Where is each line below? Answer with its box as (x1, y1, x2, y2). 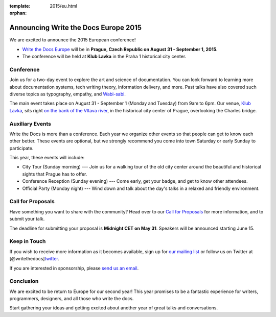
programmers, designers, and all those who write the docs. (9, 296, 134, 302)
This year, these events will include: (9, 155, 85, 161)
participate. (9, 145, 34, 151)
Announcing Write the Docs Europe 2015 (9, 23, 142, 32)
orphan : (9, 10, 27, 16)
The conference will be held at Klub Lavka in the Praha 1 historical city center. (22, 54, 187, 60)
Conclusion (9, 278, 39, 285)
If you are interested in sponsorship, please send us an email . (9, 265, 139, 271)
